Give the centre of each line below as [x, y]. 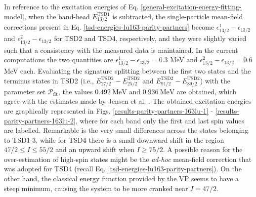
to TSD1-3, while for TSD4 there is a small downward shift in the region [114, 139]
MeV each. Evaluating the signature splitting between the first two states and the [128, 71]
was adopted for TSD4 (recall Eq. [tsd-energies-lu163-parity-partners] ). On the [123, 169]
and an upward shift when [95, 149]
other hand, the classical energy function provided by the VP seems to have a [122, 178]
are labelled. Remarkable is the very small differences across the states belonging [126, 130]
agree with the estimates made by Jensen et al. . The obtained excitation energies [128, 101]
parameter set [25, 91]
